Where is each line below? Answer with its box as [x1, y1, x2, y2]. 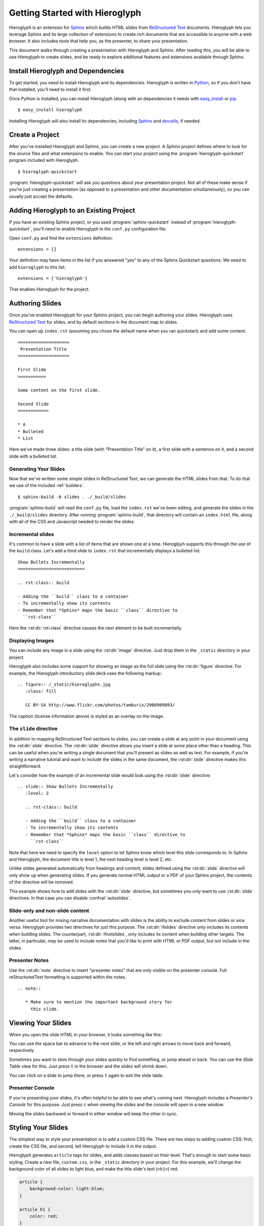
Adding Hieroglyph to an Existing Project [9, 206, 135, 214]
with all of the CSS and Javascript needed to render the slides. [9, 518, 135, 524]
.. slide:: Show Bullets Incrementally [18, 784, 113, 790]
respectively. [9, 1047, 35, 1053]
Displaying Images [9, 638, 54, 644]
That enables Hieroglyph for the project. [9, 286, 90, 292]
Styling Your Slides [9, 1124, 68, 1132]
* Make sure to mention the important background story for [25, 999, 173, 1005]
